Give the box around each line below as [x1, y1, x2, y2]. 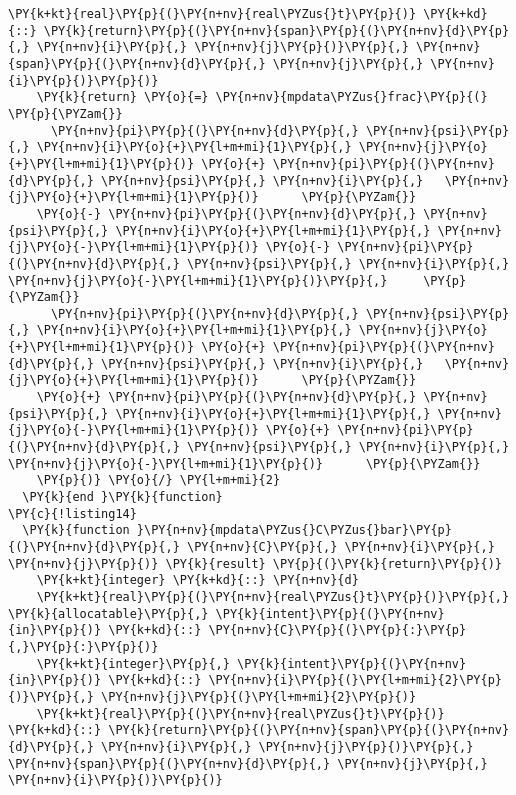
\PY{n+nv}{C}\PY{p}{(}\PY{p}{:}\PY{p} [208, 623, 467, 638]
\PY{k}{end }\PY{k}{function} [22, 490, 223, 505]
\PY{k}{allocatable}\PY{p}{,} [8, 606, 209, 621]
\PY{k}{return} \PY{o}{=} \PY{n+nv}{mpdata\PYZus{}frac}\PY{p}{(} [36, 90, 488, 105]
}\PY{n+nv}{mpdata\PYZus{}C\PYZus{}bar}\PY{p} [136, 523, 452, 538]
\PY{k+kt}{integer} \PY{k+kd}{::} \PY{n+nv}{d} [36, 573, 359, 588]
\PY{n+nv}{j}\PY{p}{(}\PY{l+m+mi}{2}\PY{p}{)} [101, 689, 417, 704]
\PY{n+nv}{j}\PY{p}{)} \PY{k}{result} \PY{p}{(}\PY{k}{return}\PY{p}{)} [8, 556, 502, 571]
